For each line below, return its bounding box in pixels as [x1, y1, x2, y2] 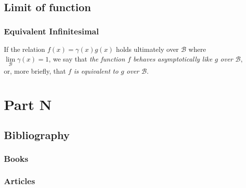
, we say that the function [49, 53, 125, 63]
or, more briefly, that [4, 65, 66, 76]
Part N [4, 94, 52, 114]
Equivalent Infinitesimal [4, 25, 99, 37]
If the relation [4, 44, 45, 54]
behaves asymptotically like [133, 53, 213, 63]
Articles [4, 175, 35, 187]
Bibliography [4, 127, 70, 142]
